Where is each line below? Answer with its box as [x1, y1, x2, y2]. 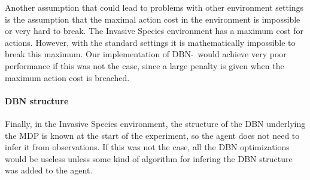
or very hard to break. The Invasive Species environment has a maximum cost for [5, 24, 304, 37]
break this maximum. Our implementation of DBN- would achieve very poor [5, 48, 287, 60]
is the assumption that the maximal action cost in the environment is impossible [5, 13, 300, 25]
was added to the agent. [5, 164, 93, 176]
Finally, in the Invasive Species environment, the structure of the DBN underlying [5, 117, 306, 129]
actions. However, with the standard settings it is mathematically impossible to [5, 36, 296, 48]
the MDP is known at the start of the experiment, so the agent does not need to [5, 129, 300, 141]
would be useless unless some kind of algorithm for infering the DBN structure [5, 152, 293, 165]
